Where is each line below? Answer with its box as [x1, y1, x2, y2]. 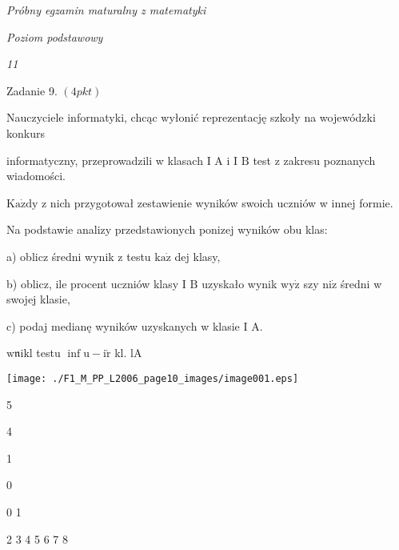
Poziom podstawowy [6, 28, 103, 45]
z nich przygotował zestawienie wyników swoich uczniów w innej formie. [41, 194, 393, 211]
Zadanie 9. [6, 82, 58, 98]
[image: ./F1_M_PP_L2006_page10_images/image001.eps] [6, 372, 299, 384]
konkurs [6, 124, 45, 141]
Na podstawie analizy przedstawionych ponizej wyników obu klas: [6, 221, 328, 238]
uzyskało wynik [201, 275, 277, 291]
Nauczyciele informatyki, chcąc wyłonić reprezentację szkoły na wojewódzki [6, 109, 376, 126]
